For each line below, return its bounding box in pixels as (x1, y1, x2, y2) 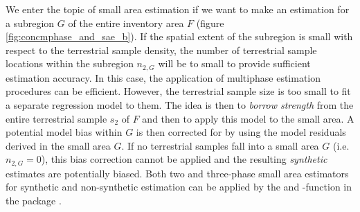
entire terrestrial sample (6, 111, 107, 125)
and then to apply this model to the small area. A (142, 111, 354, 125)
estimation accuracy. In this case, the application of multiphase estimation (6, 70, 321, 85)
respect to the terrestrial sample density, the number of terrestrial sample (6, 42, 317, 57)
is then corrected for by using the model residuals (136, 125, 346, 139)
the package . (6, 193, 62, 208)
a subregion (6, 15, 55, 30)
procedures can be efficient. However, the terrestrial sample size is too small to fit (6, 84, 351, 98)
